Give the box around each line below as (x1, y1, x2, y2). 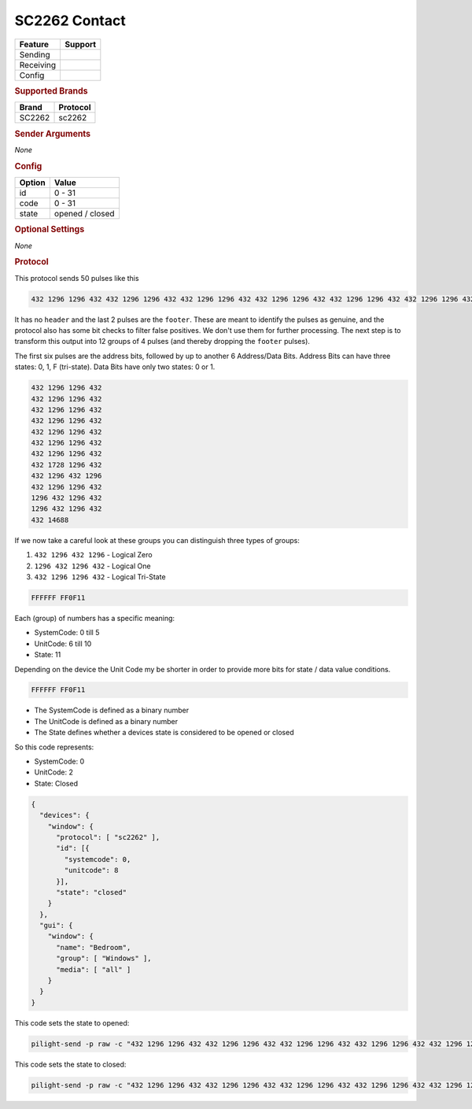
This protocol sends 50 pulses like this (14, 273, 139, 283)
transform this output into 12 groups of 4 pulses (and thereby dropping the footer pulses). (14, 337, 311, 346)
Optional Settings (14, 224, 85, 235)
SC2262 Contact (14, 12, 126, 29)
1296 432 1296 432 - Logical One (34, 561, 151, 571)
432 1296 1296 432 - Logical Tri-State (34, 571, 166, 582)
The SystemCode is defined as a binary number (34, 705, 189, 715)
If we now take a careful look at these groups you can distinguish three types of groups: (14, 535, 301, 545)
